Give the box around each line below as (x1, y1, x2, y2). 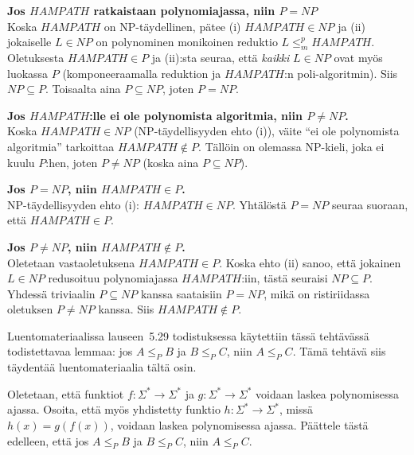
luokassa (7, 64, 49, 81)
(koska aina (143, 154, 199, 170)
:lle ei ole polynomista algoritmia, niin (89, 107, 303, 123)
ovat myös (334, 49, 383, 65)
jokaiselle (7, 33, 52, 50)
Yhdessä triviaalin (7, 285, 96, 301)
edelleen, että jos (7, 432, 89, 449)
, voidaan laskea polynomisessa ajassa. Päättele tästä (110, 417, 369, 434)
